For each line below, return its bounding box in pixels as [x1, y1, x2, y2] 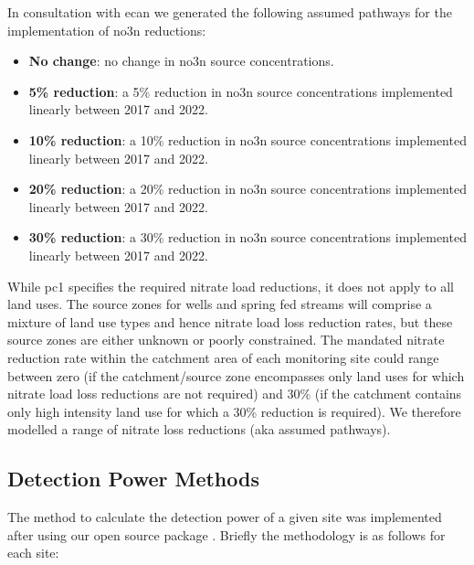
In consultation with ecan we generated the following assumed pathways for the [7, 3, 452, 21]
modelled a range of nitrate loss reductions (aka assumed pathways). [7, 420, 391, 439]
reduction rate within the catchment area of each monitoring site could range [7, 347, 439, 367]
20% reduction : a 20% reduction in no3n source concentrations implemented [28, 179, 467, 198]
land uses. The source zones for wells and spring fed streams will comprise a [7, 294, 432, 314]
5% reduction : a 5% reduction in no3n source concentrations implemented [28, 81, 453, 101]
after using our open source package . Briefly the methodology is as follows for [7, 525, 446, 544]
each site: [7, 543, 59, 562]
